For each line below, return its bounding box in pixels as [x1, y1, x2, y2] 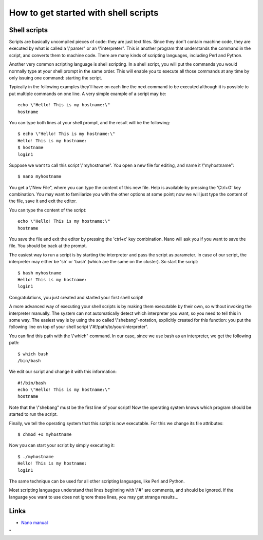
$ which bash [18, 351, 49, 357]
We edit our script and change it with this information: [9, 368, 117, 375]
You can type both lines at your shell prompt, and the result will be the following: [9, 119, 170, 125]
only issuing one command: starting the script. [9, 75, 102, 81]
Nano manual [21, 520, 48, 525]
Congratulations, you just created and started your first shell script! [9, 294, 144, 300]
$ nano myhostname [18, 174, 62, 179]
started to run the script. [9, 411, 58, 417]
